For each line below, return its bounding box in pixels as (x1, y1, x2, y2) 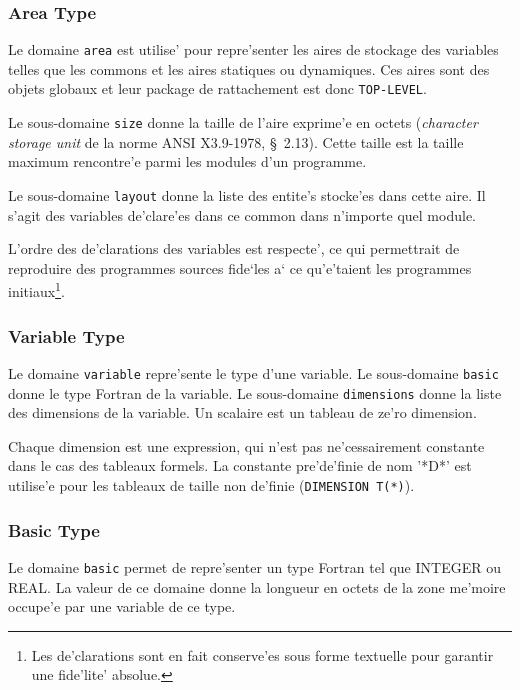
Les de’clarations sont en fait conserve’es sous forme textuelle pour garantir (31, 644, 494, 665)
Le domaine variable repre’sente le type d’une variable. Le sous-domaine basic (8, 362, 499, 383)
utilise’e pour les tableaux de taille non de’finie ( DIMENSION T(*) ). (8, 474, 415, 495)
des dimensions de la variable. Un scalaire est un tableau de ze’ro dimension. (8, 402, 477, 423)
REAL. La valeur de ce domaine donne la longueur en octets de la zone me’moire (8, 576, 506, 597)
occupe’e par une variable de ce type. (8, 596, 236, 617)
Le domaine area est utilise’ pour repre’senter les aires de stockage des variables (8, 39, 499, 60)
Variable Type (8, 323, 125, 348)
